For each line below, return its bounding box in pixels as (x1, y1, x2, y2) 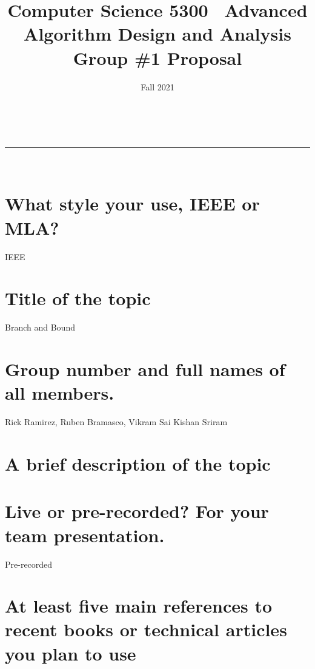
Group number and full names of (5, 357, 285, 382)
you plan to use (5, 640, 136, 665)
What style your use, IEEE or (5, 191, 260, 216)
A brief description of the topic (5, 451, 271, 476)
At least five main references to (5, 593, 273, 618)
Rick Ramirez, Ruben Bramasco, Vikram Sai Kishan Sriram (5, 415, 228, 428)
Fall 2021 (141, 80, 174, 93)
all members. (5, 380, 114, 405)
